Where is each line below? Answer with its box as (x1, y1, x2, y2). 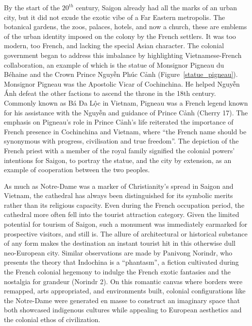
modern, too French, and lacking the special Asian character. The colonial (4, 40, 224, 51)
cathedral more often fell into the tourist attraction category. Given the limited (4, 209, 239, 219)
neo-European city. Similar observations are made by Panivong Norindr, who (4, 247, 233, 257)
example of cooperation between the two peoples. (4, 164, 150, 175)
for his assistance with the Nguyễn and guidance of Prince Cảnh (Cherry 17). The (4, 107, 248, 117)
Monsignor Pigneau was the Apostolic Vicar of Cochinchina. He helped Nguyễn (4, 78, 240, 89)
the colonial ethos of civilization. (4, 314, 101, 324)
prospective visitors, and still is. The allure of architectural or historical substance (4, 228, 248, 238)
